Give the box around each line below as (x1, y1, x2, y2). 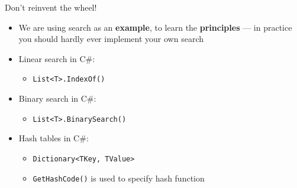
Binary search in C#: (18, 92, 96, 105)
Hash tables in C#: (18, 132, 89, 144)
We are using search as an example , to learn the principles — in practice (18, 21, 292, 33)
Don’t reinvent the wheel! (5, 1, 97, 13)
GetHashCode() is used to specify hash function (33, 171, 205, 184)
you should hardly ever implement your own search (18, 33, 204, 45)
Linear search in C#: (18, 52, 95, 64)
